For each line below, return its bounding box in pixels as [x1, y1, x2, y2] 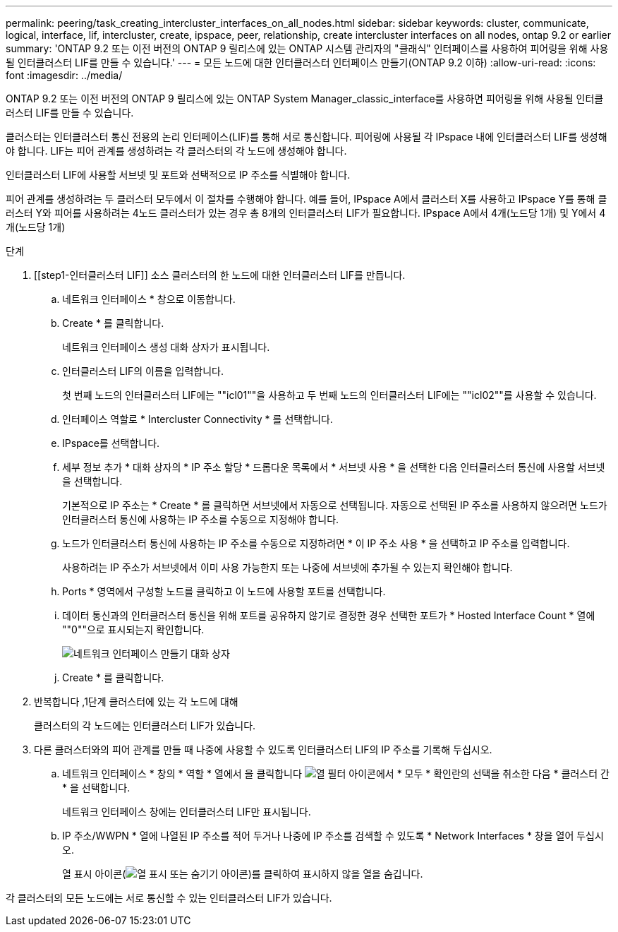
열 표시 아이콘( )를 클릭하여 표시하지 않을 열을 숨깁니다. [62, 868, 423, 880]
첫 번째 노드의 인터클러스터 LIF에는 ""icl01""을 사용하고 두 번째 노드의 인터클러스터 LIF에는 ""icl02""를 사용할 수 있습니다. [62, 389, 597, 401]
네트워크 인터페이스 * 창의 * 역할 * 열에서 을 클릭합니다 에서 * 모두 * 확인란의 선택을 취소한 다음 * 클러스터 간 [62, 767, 610, 779]
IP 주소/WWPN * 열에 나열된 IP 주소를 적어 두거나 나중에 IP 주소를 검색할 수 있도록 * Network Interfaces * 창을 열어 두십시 [62, 830, 604, 842]
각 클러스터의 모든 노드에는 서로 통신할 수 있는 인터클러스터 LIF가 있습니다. [6, 892, 332, 904]
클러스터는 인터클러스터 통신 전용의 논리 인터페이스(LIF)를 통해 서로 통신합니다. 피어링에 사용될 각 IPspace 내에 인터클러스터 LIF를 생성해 [6, 131, 607, 143]
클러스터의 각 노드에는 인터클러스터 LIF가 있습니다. [34, 719, 256, 731]
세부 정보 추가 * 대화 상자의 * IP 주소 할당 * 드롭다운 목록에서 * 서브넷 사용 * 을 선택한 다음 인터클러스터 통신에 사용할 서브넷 [62, 461, 605, 473]
